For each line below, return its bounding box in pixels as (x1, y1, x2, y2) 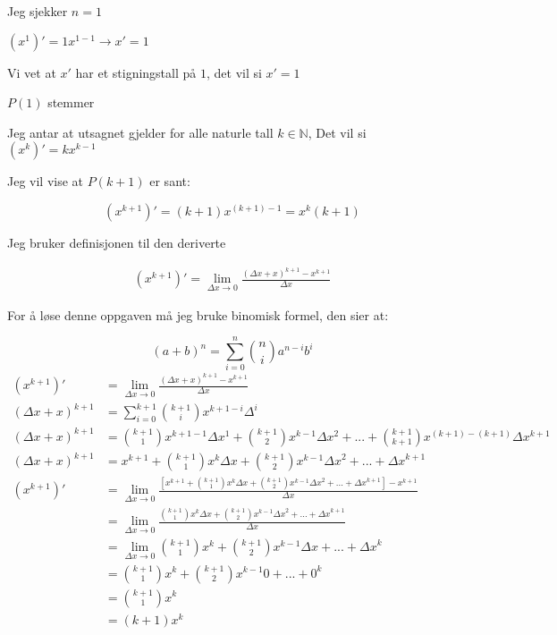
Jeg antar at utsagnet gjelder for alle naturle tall (7, 123, 274, 141)
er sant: (149, 172, 190, 190)
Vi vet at (7, 63, 56, 81)
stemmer (47, 93, 95, 112)
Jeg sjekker (7, 2, 68, 20)
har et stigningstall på (75, 63, 197, 81)
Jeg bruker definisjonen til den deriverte (7, 233, 226, 251)
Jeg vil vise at (7, 172, 84, 190)
